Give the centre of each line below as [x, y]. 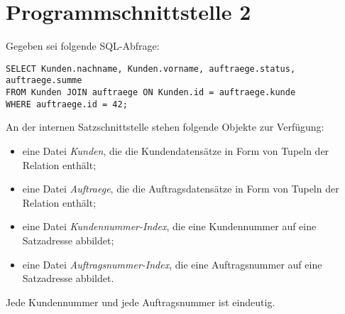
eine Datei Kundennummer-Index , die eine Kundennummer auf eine [169, 226]
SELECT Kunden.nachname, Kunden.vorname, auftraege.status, [151, 69]
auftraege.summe [44, 81]
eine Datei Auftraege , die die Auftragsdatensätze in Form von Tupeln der [181, 189]
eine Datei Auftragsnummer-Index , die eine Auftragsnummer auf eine [172, 264]
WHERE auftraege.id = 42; [67, 104]
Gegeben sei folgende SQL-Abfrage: [83, 46]
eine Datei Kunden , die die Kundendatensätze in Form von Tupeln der [176, 150]
